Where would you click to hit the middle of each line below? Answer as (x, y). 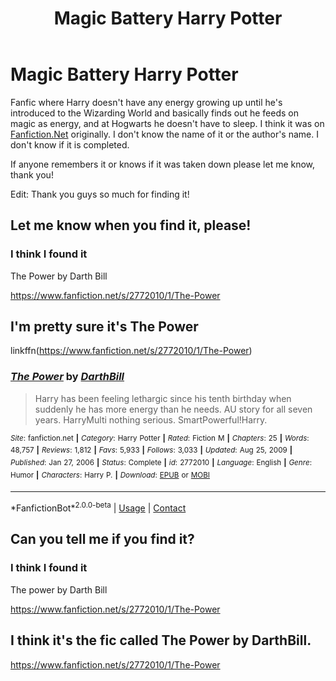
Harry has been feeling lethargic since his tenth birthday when (163, 398)
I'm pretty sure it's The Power (104, 327)
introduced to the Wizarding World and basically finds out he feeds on (154, 113)
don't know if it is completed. (70, 144)
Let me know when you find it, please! (131, 225)
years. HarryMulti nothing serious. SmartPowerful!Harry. (151, 419)
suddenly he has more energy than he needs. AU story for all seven (173, 409)
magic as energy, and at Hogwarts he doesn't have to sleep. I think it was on (167, 123)
